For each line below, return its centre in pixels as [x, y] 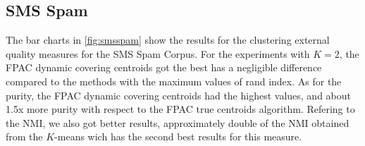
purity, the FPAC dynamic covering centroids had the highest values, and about [178, 95]
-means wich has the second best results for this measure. [178, 136]
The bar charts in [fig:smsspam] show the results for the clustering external [168, 40]
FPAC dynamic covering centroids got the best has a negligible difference [164, 67]
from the [24, 136]
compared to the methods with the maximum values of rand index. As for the [174, 81]
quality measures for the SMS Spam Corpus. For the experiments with [158, 53]
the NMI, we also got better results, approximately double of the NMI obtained [178, 122]
